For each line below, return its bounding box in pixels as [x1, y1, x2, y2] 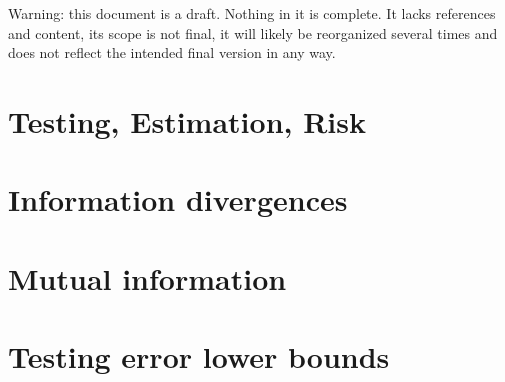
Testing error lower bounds [8, 336, 390, 377]
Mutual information [8, 257, 287, 298]
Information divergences [8, 179, 348, 220]
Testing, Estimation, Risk [8, 100, 366, 141]
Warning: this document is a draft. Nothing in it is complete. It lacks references [8, 3, 496, 23]
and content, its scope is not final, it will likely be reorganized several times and [8, 22, 498, 43]
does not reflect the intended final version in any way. [8, 42, 336, 63]
